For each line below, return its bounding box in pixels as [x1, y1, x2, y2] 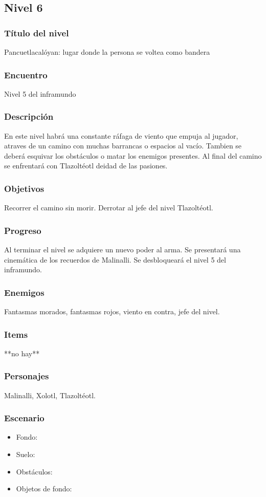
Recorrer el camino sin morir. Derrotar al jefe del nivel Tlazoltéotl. [4, 202, 213, 213]
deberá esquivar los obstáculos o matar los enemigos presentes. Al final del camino [4, 150, 262, 161]
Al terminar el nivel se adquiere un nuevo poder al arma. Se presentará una [4, 244, 241, 255]
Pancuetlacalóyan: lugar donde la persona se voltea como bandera [4, 47, 210, 57]
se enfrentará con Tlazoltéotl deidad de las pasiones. [4, 160, 168, 171]
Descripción [4, 110, 54, 123]
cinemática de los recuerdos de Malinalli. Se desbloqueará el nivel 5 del [4, 254, 226, 265]
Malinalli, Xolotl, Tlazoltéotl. [4, 390, 96, 400]
